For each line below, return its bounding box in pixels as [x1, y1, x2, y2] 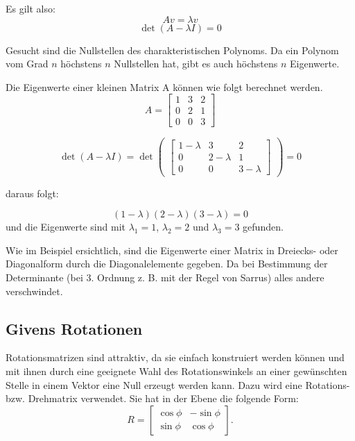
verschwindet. [6, 283, 63, 298]
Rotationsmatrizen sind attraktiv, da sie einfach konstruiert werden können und [6, 350, 345, 365]
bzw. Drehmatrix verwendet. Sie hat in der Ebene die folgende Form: [6, 391, 299, 406]
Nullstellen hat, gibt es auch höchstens [114, 56, 278, 71]
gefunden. [243, 219, 284, 234]
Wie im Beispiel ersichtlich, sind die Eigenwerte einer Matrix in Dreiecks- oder [6, 242, 338, 257]
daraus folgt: [6, 185, 59, 200]
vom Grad [6, 56, 49, 71]
